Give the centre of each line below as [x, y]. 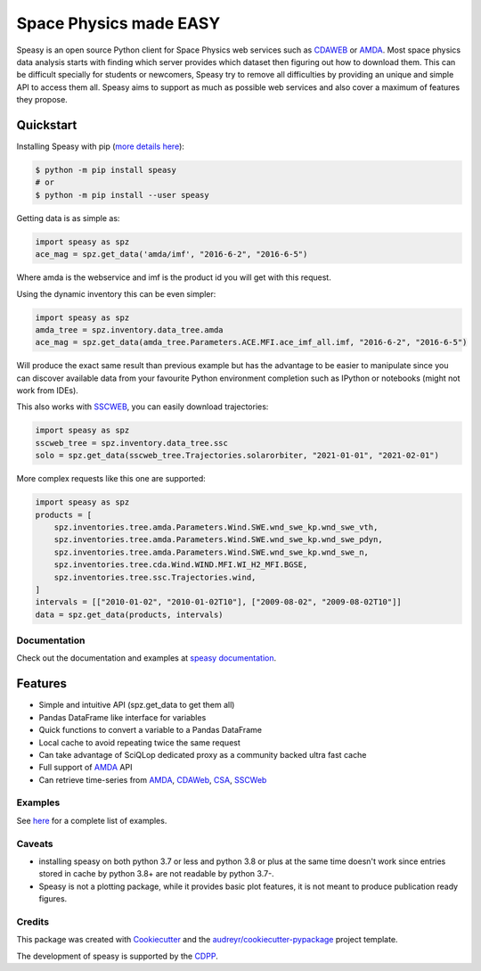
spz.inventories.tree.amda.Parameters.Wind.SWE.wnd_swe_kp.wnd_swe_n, [212, 552]
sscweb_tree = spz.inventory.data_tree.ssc [132, 443]
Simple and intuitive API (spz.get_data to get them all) [137, 705]
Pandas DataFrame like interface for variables [122, 717]
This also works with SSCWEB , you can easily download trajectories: [143, 407]
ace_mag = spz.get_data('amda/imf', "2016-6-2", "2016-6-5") [171, 255]
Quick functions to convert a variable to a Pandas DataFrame [151, 730]
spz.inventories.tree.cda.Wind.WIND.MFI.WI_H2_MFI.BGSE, [181, 565]
